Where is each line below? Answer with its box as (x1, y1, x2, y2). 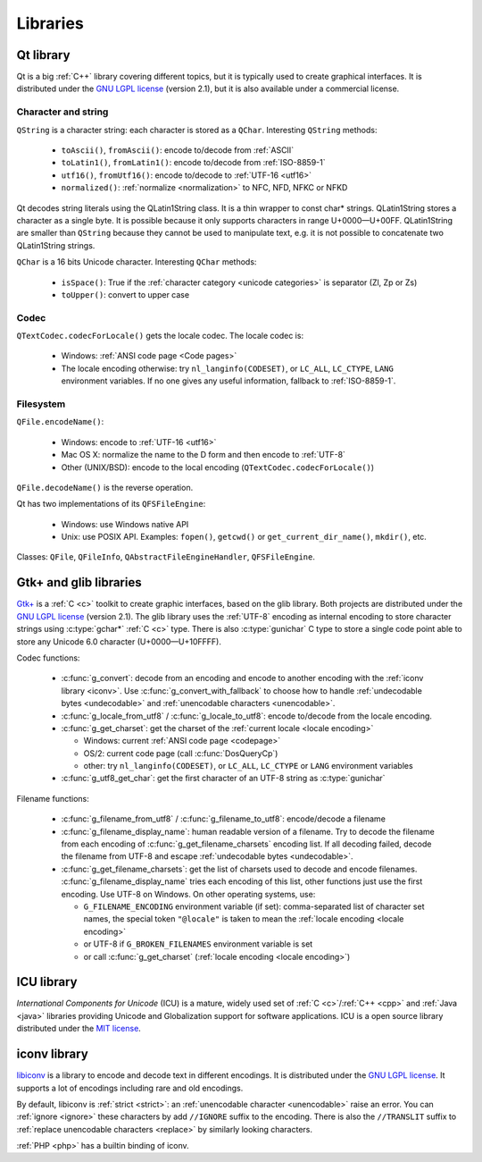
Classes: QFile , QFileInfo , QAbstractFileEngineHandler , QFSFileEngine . (16, 552, 316, 562)
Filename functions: (16, 793, 89, 804)
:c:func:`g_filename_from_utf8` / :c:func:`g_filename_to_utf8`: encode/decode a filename (61, 813, 386, 824)
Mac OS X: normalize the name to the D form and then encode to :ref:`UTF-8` (61, 450, 345, 460)
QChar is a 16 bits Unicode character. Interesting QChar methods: (16, 257, 257, 267)
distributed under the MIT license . (16, 1023, 142, 1034)
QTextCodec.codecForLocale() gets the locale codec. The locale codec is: (16, 331, 303, 341)
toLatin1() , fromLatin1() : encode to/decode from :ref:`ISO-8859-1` (61, 157, 326, 168)
